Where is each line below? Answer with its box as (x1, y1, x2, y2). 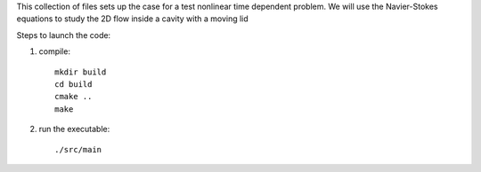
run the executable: (38, 124, 110, 135)
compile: (38, 46, 71, 57)
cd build (54, 79, 93, 89)
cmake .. (54, 91, 93, 102)
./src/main (54, 145, 102, 154)
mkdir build (54, 66, 107, 77)
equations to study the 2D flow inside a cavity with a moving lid (16, 13, 249, 24)
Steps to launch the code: (16, 29, 111, 40)
